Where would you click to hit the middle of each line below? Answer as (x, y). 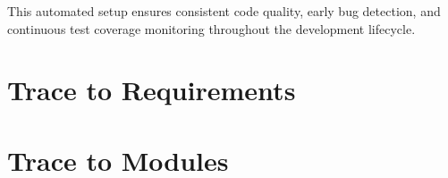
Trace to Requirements (152, 90)
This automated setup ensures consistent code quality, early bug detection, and (224, 11)
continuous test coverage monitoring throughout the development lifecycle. (211, 28)
